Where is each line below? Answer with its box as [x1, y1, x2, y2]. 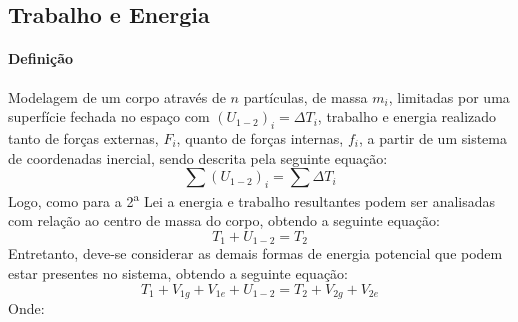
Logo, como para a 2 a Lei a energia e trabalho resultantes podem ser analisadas [8, 188, 496, 211]
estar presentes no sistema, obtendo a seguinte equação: [8, 263, 348, 284]
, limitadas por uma [388, 86, 510, 107]
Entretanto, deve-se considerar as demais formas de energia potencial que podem [8, 243, 503, 264]
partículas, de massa [243, 86, 368, 107]
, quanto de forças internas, [176, 127, 344, 148]
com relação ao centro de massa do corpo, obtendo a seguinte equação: [8, 210, 440, 231]
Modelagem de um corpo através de [8, 86, 226, 107]
